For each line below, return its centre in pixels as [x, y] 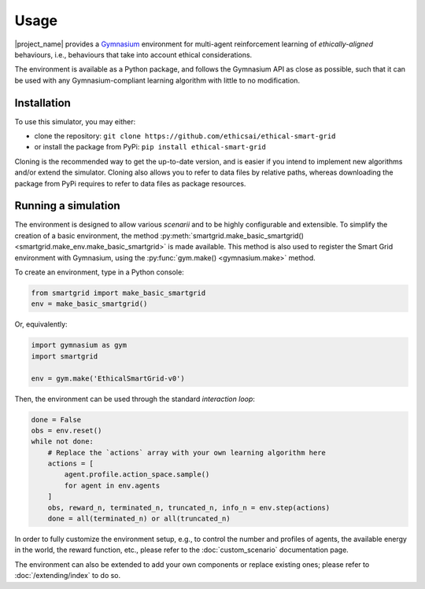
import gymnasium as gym [79, 345]
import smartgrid [65, 356]
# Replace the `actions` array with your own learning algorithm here [187, 453]
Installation [42, 103]
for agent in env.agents [112, 485]
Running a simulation [68, 206]
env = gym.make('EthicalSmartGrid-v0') [108, 378]
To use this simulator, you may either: [75, 121]
